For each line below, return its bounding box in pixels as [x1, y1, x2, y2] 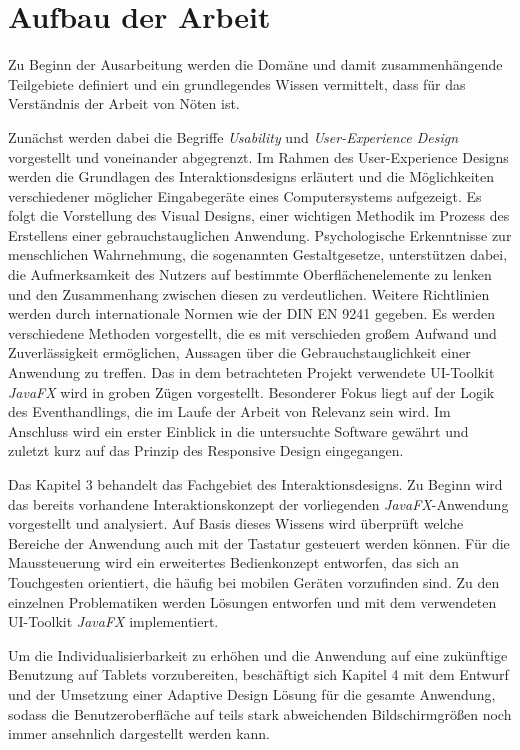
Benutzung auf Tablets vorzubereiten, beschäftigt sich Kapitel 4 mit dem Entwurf [8, 664, 509, 685]
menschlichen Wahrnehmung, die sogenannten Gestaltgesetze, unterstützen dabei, [8, 244, 508, 265]
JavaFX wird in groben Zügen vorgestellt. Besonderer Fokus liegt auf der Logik [8, 381, 495, 402]
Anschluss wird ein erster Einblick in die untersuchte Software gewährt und [8, 420, 469, 441]
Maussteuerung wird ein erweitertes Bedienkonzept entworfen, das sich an [8, 552, 460, 573]
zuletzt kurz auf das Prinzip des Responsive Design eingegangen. [8, 440, 404, 461]
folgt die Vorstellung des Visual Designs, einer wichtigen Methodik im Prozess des [8, 205, 510, 226]
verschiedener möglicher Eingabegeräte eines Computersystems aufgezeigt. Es [8, 185, 482, 206]
